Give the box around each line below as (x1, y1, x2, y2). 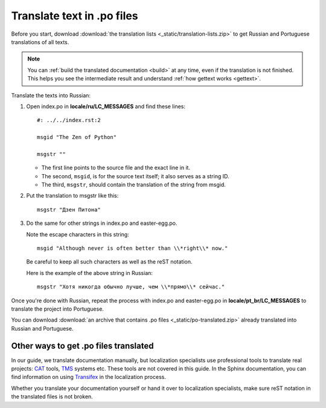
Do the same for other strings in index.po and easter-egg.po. (26, 219, 177, 227)
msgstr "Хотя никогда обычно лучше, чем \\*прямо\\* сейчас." (37, 283, 225, 290)
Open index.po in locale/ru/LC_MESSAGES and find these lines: (26, 103, 186, 110)
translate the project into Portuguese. (11, 305, 104, 312)
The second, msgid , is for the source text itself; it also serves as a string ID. (41, 172, 229, 180)
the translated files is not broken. (11, 393, 93, 400)
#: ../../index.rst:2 (37, 117, 101, 124)
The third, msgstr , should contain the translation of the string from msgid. (41, 181, 226, 189)
